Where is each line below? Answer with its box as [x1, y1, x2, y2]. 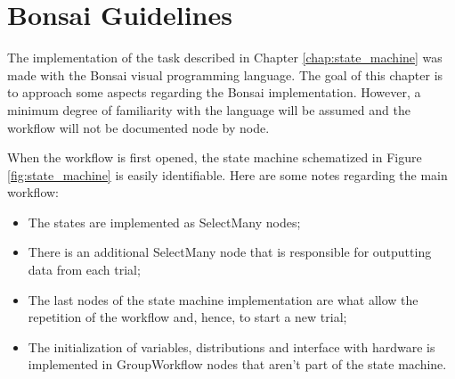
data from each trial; [28, 260, 141, 279]
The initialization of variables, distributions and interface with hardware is [28, 337, 435, 356]
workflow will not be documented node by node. [7, 118, 270, 136]
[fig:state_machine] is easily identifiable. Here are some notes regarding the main [7, 165, 448, 184]
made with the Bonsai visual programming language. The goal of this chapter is [7, 65, 443, 84]
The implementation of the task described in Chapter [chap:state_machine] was [7, 48, 443, 67]
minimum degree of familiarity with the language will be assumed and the [7, 100, 410, 119]
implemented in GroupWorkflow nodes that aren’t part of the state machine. [28, 355, 447, 374]
